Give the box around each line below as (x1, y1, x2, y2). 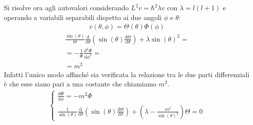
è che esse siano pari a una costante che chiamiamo (4, 79, 157, 89)
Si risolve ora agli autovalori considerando (4, 2, 129, 12)
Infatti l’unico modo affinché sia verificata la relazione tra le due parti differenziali (4, 69, 250, 79)
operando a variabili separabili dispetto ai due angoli (4, 12, 162, 22)
